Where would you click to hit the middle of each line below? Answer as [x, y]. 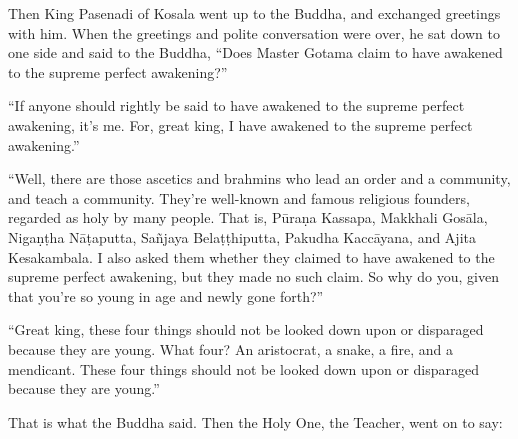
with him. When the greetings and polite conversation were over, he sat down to [254, 32]
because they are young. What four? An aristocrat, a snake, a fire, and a [230, 348]
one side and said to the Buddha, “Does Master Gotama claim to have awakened [255, 52]
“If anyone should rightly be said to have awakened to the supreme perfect [236, 105]
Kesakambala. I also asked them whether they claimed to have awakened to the [251, 256]
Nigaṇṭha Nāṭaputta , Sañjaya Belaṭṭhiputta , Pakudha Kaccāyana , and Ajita [242, 236]
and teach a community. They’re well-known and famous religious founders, [239, 197]
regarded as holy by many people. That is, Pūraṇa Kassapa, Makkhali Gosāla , [248, 217]
